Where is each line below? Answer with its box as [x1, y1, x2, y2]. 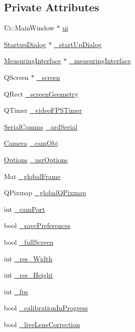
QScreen [4, 72, 29, 82]
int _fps [4, 286, 28, 296]
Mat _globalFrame [4, 171, 61, 181]
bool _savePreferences [4, 220, 71, 230]
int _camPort [4, 204, 45, 214]
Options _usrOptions [4, 154, 68, 164]
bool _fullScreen [4, 236, 54, 247]
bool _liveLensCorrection [4, 319, 80, 329]
